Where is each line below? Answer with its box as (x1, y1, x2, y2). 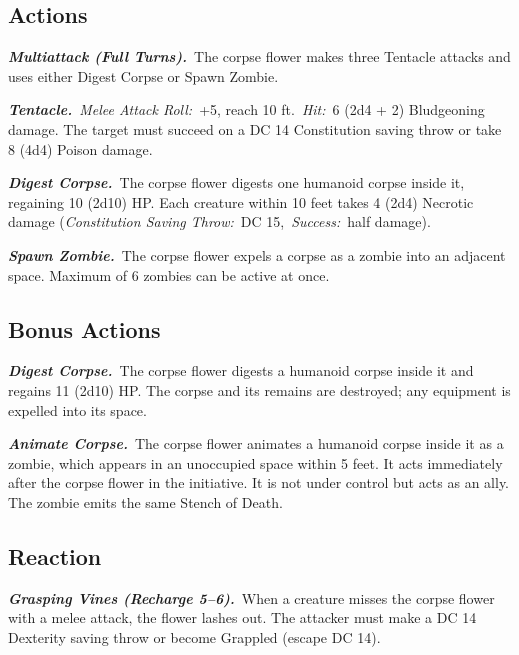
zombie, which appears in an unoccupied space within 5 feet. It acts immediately (8, 452, 503, 473)
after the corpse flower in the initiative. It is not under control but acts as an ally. (8, 472, 510, 493)
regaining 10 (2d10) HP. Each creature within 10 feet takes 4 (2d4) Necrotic (8, 191, 474, 212)
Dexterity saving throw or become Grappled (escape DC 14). (8, 626, 381, 647)
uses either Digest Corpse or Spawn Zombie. (8, 65, 279, 86)
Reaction (8, 540, 102, 571)
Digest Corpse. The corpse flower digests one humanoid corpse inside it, (8, 172, 465, 193)
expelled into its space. (8, 399, 147, 420)
